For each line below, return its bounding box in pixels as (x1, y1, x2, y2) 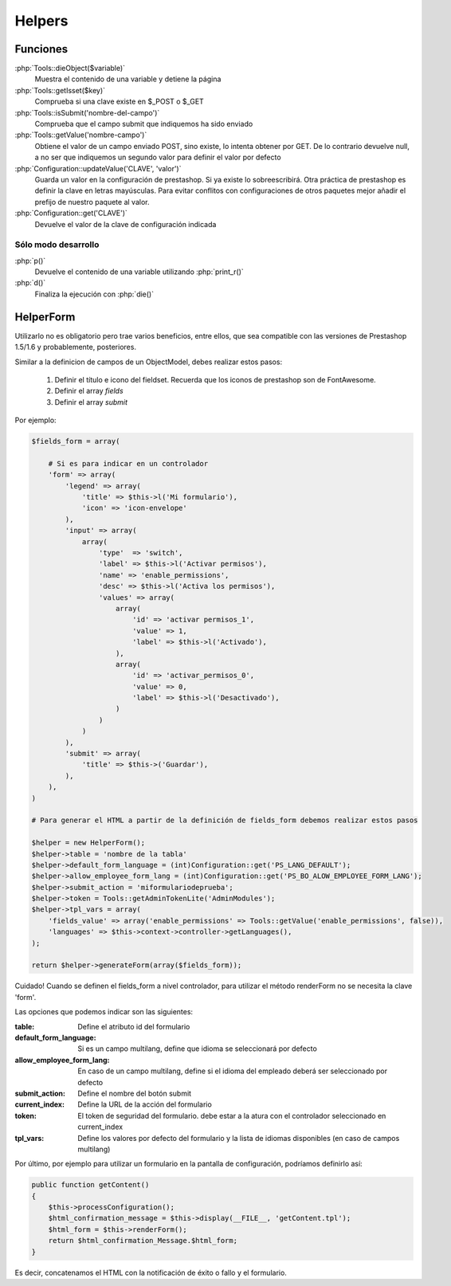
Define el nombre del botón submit (77, 1088, 191, 1098)
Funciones (14, 42, 69, 56)
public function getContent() (31, 1180, 150, 1190)
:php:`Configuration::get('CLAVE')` (14, 208, 127, 218)
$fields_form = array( (31, 437, 120, 446)
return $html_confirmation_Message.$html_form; (48, 1236, 238, 1245)
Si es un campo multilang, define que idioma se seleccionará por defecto (77, 1044, 318, 1053)
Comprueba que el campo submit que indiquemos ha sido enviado (34, 120, 253, 129)
